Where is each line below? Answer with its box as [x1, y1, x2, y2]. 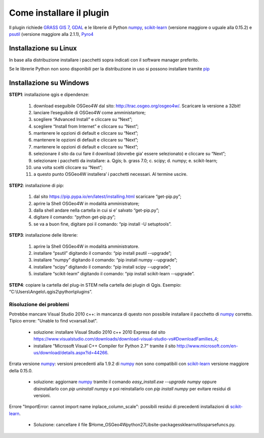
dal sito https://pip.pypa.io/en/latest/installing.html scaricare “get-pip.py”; [33, 194, 182, 199]
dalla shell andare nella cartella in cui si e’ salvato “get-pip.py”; [33, 207, 159, 213]
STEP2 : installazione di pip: [9, 182, 65, 188]
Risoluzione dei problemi [9, 301, 69, 308]
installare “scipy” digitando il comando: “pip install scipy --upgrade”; [33, 264, 171, 269]
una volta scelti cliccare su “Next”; [33, 165, 103, 170]
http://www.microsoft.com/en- [176, 343, 238, 349]
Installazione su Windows [9, 79, 89, 87]
